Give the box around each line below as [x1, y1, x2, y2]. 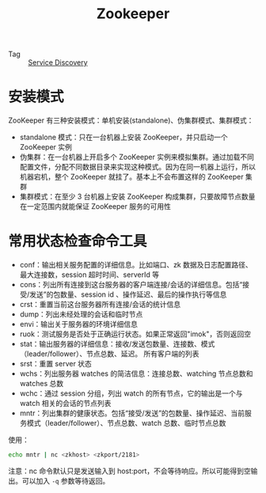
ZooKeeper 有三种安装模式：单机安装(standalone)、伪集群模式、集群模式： [8, 116, 254, 125]
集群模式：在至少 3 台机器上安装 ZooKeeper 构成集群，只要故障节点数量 [19, 192, 256, 202]
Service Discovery [28, 58, 89, 67]
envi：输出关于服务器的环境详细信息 [19, 320, 139, 329]
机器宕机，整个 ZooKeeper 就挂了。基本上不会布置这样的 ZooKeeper [19, 172, 244, 182]
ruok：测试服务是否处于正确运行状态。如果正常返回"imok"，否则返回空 [19, 329, 252, 339]
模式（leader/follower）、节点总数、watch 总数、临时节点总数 [26, 419, 226, 428]
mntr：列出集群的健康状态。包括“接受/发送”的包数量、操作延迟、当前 [19, 408, 245, 418]
